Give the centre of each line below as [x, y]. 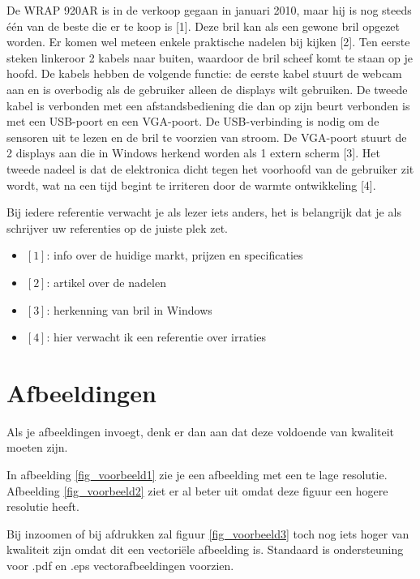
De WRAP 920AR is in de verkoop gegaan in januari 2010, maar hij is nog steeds [209, 10]
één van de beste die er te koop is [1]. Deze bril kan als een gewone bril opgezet [204, 26]
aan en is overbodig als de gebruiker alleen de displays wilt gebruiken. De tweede [207, 89]
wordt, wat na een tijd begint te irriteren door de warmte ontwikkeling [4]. [191, 184]
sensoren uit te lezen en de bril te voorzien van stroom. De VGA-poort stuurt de [207, 137]
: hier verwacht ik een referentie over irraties [156, 337]
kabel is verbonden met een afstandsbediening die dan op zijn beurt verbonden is [208, 105]
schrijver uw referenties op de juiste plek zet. [117, 227]
